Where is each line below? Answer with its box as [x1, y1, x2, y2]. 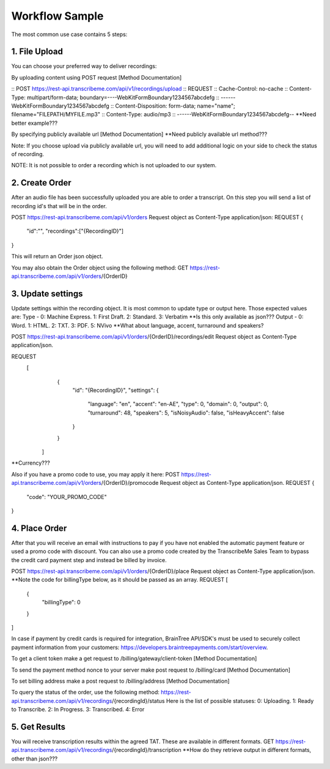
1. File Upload [11, 47, 64, 57]
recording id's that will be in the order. [11, 202, 107, 209]
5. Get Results [11, 721, 66, 732]
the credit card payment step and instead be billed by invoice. [11, 556, 167, 563]
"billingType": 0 [42, 599, 81, 606]
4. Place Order [11, 523, 67, 533]
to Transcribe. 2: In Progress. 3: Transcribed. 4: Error [11, 706, 145, 713]
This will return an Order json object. [11, 253, 103, 260]
